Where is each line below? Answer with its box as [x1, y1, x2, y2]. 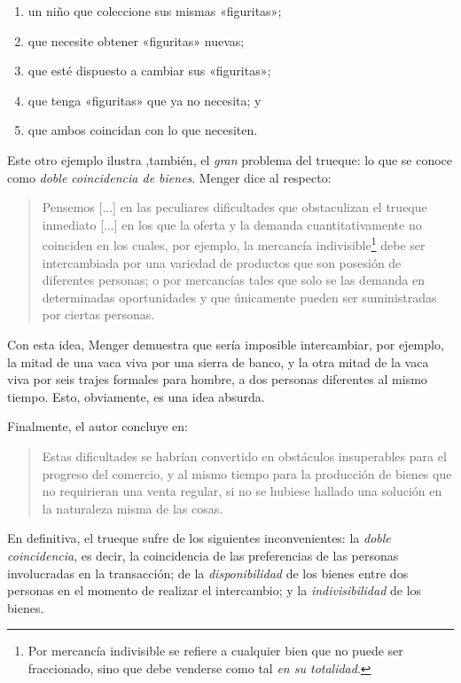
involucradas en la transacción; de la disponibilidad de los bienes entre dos [7, 563, 409, 582]
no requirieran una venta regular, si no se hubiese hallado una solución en [42, 482, 442, 500]
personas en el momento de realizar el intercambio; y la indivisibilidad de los [7, 581, 422, 600]
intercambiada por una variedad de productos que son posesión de [42, 253, 402, 271]
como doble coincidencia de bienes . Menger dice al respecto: [7, 168, 332, 186]
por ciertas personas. [42, 305, 155, 324]
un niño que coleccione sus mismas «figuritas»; [27, 2, 282, 20]
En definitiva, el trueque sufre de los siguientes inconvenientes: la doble [7, 529, 391, 547]
